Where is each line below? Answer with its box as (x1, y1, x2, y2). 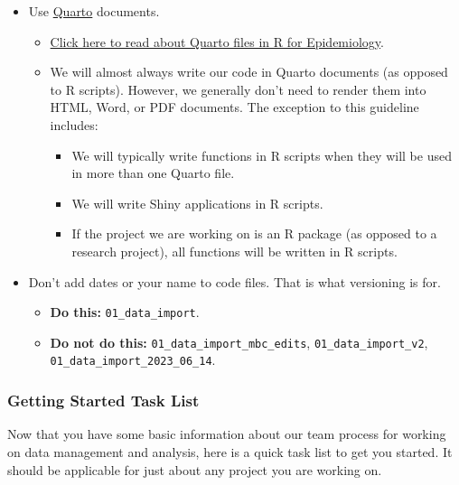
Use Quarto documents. (28, 2, 160, 20)
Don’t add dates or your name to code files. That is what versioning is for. (28, 272, 441, 291)
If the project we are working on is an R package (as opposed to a (71, 224, 437, 243)
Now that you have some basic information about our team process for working (7, 424, 446, 443)
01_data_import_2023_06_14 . (50, 350, 216, 369)
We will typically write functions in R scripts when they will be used (71, 145, 452, 164)
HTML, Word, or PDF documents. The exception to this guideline (50, 98, 419, 117)
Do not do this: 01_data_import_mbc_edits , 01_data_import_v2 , (50, 332, 428, 351)
